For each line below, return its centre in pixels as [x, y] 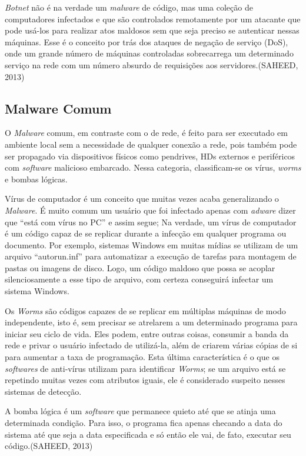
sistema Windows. [37, 291]
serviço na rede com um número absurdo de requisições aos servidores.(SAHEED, [152, 64]
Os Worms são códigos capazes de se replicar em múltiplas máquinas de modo [145, 310]
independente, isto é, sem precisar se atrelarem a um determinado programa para [151, 322]
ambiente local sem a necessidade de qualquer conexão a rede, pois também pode [151, 144]
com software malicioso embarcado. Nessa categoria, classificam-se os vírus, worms [153, 167]
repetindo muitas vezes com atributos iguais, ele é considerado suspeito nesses [145, 380]
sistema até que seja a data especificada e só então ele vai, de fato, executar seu [148, 434]
